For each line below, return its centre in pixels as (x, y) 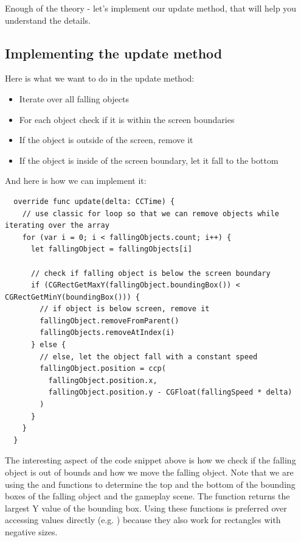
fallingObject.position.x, (103, 380)
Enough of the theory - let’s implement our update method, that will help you (151, 8)
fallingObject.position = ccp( (103, 369)
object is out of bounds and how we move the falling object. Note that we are (149, 472)
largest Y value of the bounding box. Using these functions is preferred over (146, 508)
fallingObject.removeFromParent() (109, 321)
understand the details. (48, 20)
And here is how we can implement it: (76, 181)
